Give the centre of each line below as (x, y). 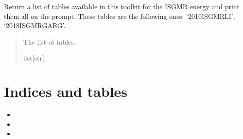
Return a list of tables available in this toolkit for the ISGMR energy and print (122, 6)
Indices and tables (66, 91)
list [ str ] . (35, 58)
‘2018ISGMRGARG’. (35, 25)
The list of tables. (49, 41)
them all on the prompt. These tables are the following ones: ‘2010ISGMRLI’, (120, 16)
